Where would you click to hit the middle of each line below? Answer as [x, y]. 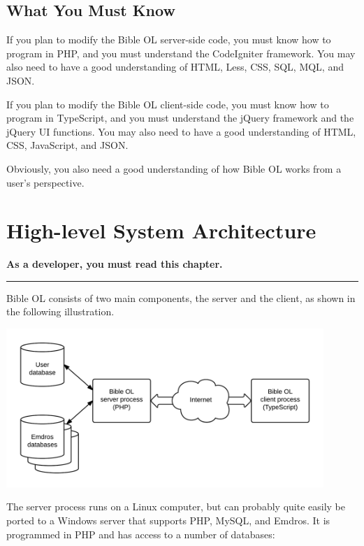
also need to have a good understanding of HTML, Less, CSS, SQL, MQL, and [175, 67]
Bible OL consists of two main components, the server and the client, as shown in [181, 297]
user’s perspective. [45, 182]
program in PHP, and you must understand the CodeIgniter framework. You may [181, 53]
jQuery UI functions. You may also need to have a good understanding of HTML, [181, 131]
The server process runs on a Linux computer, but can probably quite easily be [176, 507]
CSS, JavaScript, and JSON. [67, 145]
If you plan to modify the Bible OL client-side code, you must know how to [168, 104]
